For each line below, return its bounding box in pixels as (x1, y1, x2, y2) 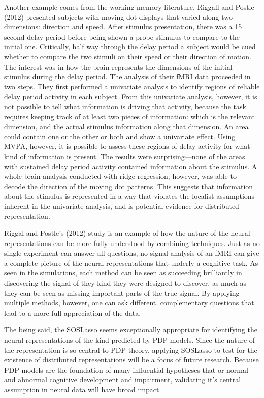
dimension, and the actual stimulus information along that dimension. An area (4, 121, 249, 132)
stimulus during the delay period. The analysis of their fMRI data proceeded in (4, 71, 251, 82)
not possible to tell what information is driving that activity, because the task (4, 101, 246, 111)
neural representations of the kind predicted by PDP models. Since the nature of (4, 334, 255, 345)
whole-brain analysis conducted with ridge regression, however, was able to (4, 171, 237, 181)
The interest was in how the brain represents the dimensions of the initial (4, 61, 233, 72)
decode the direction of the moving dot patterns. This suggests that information (4, 180, 253, 191)
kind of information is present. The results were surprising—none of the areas (4, 150, 245, 161)
